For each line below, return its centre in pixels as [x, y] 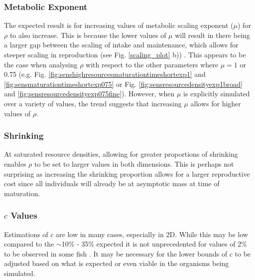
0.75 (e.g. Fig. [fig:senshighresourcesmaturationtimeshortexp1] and [105, 74]
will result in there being [212, 35]
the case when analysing [41, 64]
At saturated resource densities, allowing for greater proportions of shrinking [121, 154]
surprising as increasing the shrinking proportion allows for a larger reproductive [127, 173]
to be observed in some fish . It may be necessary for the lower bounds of [116, 253]
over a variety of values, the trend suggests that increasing [93, 103]
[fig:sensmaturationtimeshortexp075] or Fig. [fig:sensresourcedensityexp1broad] [123, 84]
